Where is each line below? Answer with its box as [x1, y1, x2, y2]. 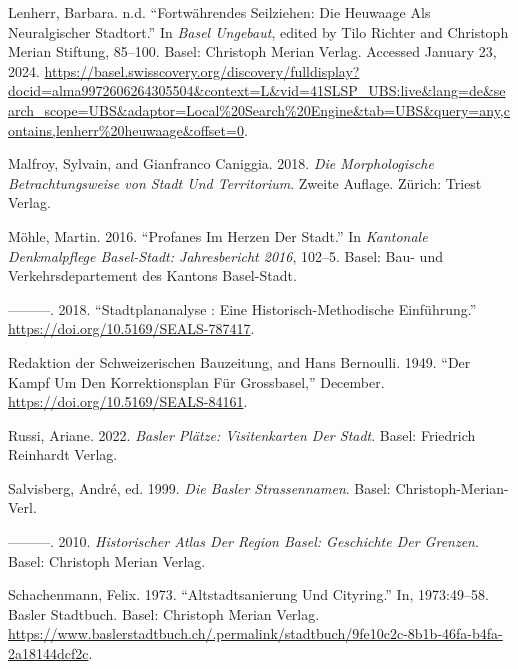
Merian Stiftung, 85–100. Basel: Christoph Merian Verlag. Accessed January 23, [8, 41, 497, 62]
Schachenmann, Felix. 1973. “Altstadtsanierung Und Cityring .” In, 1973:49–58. [8, 584, 489, 605]
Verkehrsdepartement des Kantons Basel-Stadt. [8, 265, 297, 286]
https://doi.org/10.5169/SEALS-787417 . [8, 318, 255, 339]
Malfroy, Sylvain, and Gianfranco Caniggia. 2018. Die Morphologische [8, 153, 434, 174]
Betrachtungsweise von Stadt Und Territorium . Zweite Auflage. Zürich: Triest [8, 172, 482, 193]
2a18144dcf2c [8, 643, 89, 664]
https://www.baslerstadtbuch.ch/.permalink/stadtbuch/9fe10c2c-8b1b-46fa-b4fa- [8, 623, 503, 644]
